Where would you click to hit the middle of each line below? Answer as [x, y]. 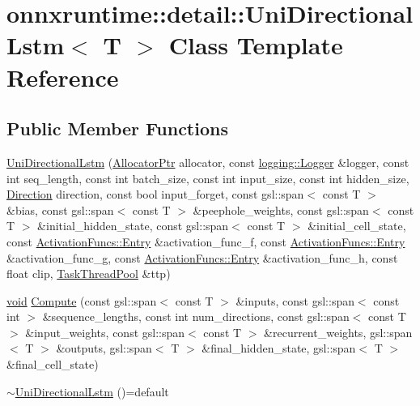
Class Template [256, 45]
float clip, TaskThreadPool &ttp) [89, 274]
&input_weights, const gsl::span [105, 332]
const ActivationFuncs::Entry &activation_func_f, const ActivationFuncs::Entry [206, 241]
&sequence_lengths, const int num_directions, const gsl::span [196, 316]
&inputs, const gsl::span [295, 300]
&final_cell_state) [53, 364]
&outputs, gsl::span [104, 348]
